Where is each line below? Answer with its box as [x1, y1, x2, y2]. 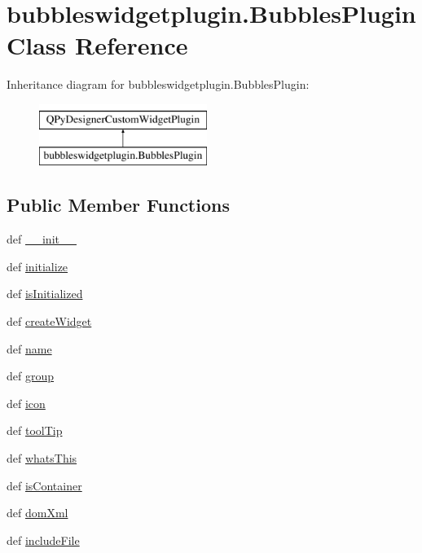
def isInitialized [7, 285, 83, 302]
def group [7, 367, 55, 384]
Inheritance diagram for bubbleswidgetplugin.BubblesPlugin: [7, 76, 310, 93]
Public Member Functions [7, 192, 230, 217]
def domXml [7, 504, 68, 521]
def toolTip [7, 422, 63, 439]
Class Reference [7, 29, 188, 62]
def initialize [7, 257, 68, 274]
